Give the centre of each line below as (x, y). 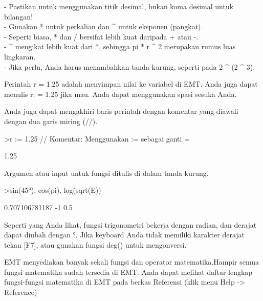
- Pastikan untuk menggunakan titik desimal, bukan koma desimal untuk (119, 6)
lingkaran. (20, 56)
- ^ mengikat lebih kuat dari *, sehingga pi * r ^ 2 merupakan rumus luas (120, 46)
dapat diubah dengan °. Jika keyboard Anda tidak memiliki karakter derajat (125, 235)
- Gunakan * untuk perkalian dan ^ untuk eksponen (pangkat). (104, 26)
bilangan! (19, 16)
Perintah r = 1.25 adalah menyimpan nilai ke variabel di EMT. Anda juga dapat (131, 84)
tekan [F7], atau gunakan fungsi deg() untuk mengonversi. (95, 244)
